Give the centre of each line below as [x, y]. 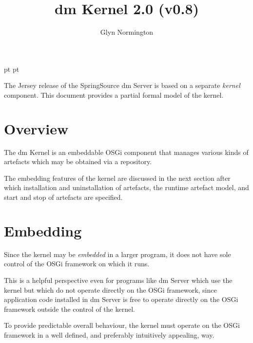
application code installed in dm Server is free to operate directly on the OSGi [121, 299]
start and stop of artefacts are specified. [63, 197]
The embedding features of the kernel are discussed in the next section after [117, 178]
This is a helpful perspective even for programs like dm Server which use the [118, 280]
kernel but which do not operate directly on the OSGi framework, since [110, 289]
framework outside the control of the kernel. [69, 309]
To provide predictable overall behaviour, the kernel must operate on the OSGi [122, 325]
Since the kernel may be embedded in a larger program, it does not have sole [117, 254]
